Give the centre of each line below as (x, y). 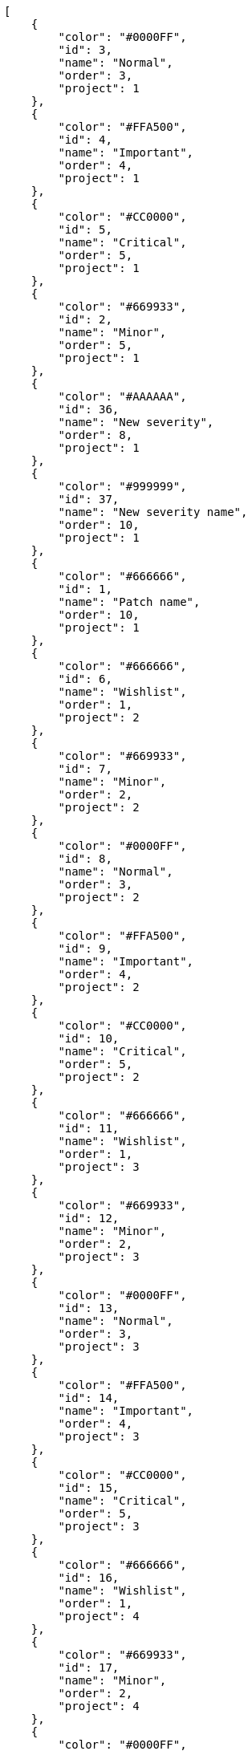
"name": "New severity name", (153, 512)
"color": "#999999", (122, 486)
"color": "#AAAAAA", (122, 396)
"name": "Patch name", (129, 602)
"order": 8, (96, 435)
